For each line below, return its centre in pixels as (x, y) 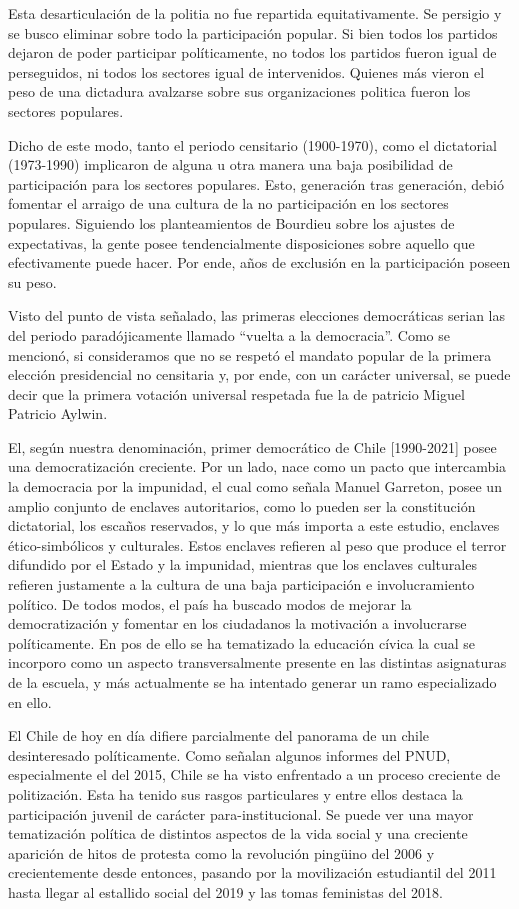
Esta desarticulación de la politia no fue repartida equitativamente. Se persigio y (255, 13)
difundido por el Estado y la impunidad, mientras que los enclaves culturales (242, 564)
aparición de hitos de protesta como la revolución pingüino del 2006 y (221, 852)
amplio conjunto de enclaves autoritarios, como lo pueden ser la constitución (242, 505)
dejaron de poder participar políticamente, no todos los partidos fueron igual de (252, 52)
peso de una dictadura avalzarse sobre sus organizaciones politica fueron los (239, 91)
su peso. (32, 281)
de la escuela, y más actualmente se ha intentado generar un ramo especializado (252, 682)
